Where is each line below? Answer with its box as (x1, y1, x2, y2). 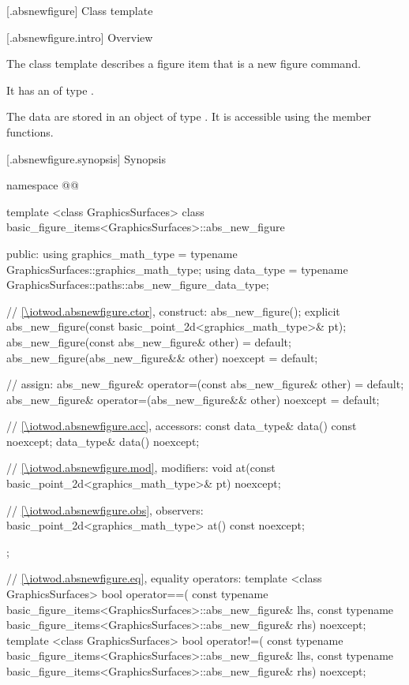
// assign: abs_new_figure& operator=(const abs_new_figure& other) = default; (6, 376, 404, 392)
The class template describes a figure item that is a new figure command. (6, 55, 361, 72)
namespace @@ (6, 177, 79, 193)
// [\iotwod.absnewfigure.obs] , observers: (6, 501, 204, 518)
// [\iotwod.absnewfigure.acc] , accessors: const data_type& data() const (6, 417, 357, 434)
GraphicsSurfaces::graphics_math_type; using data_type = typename (6, 260, 348, 277)
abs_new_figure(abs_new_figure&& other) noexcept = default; (6, 349, 318, 365)
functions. (6, 123, 54, 140)
